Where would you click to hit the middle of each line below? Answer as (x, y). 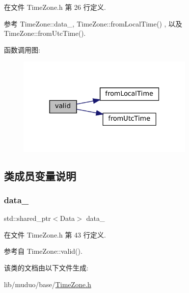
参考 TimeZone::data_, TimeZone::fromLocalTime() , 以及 (93, 23)
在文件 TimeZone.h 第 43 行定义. (55, 234)
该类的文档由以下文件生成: (46, 267)
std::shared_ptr (27, 218)
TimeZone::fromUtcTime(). (45, 33)
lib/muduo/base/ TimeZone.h (48, 284)
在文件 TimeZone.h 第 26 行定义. (55, 7)
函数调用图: (22, 49)
